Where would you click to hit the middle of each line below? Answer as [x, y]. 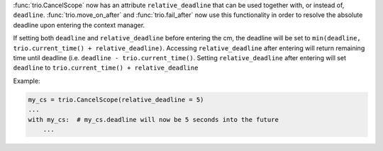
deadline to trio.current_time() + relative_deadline [106, 68]
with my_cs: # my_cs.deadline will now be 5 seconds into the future [154, 119]
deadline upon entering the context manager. [79, 25]
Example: [27, 81]
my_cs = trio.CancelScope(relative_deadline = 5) [116, 100]
